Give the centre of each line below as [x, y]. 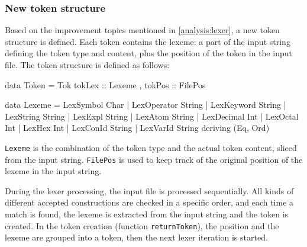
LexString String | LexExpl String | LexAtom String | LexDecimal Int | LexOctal [152, 116]
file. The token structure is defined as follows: [87, 65]
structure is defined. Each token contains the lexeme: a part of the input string [148, 41]
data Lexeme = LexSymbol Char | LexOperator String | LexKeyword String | [146, 105]
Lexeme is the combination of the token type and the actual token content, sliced [151, 147]
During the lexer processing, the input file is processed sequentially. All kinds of [149, 190]
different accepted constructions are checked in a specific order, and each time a [149, 202]
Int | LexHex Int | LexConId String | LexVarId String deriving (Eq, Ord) [137, 128]
